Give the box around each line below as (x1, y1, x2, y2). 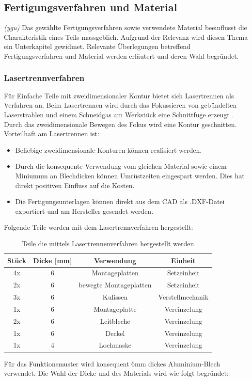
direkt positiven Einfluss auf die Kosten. (15, 180, 135, 190)
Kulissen (102, 292, 128, 302)
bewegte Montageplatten (79, 280, 152, 290)
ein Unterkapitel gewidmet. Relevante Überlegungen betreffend (4, 41, 190, 51)
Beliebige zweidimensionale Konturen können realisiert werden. (15, 144, 202, 155)
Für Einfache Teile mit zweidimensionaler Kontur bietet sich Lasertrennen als (4, 90, 234, 100)
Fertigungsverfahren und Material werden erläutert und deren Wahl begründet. (4, 50, 239, 61)
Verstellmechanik (158, 292, 209, 302)
